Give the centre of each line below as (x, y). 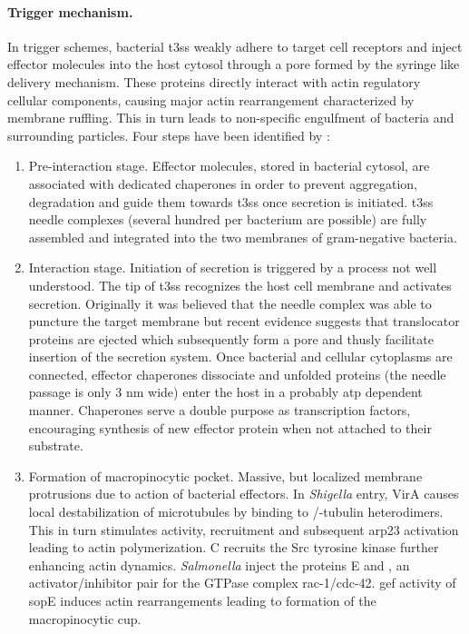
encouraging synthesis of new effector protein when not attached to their (230, 427)
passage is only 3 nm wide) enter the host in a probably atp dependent (225, 392)
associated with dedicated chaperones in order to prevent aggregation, (223, 183)
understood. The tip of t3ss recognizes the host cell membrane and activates (240, 285)
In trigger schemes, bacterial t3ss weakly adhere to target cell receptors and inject (235, 46)
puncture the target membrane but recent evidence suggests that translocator (244, 321)
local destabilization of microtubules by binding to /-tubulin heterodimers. (236, 512)
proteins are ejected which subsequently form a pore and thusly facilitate (231, 338)
